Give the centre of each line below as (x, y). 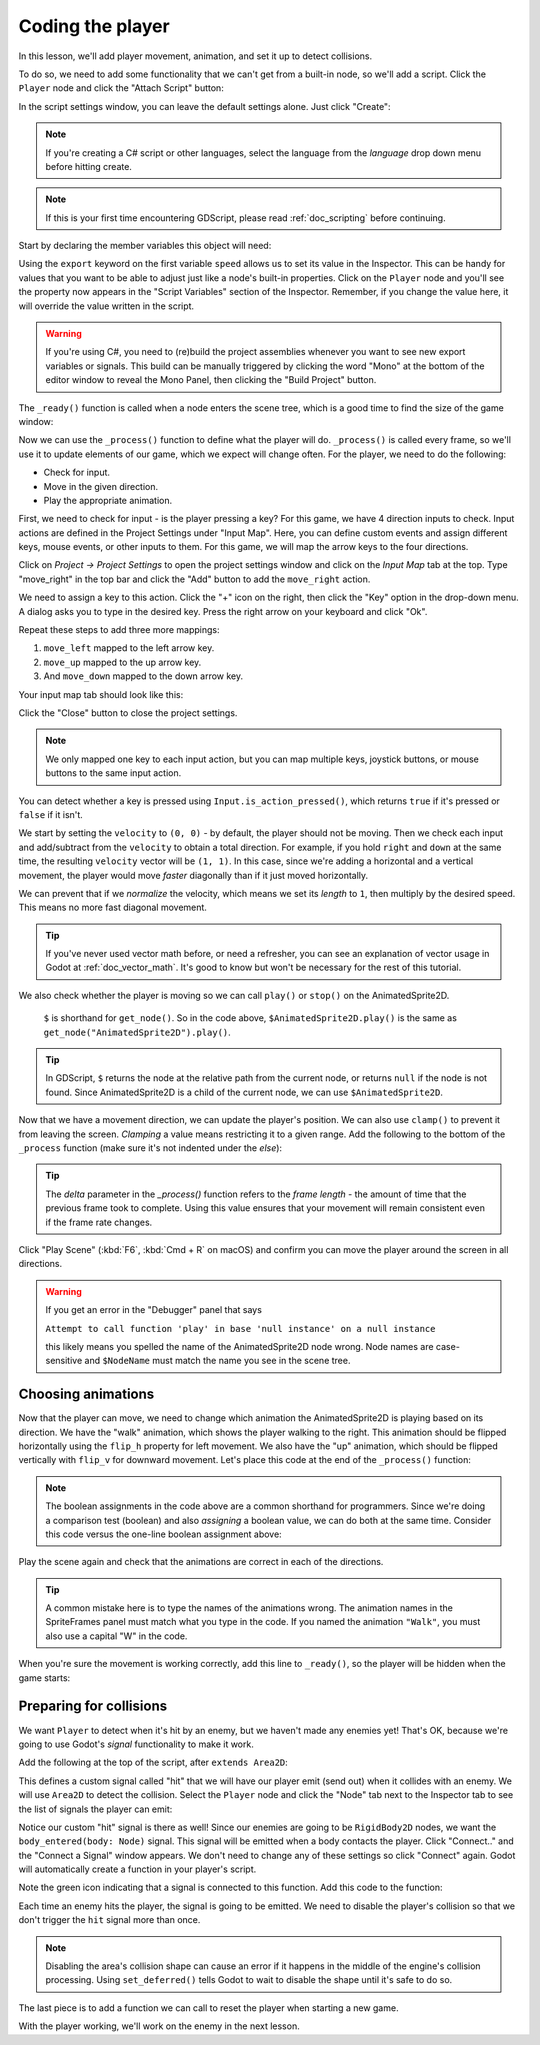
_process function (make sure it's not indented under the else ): (150, 1147)
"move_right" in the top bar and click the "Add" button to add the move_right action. (194, 579)
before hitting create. (88, 166)
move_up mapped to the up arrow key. (122, 662)
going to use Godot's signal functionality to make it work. (136, 1744)
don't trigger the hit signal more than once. (109, 1920)
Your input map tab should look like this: (101, 694)
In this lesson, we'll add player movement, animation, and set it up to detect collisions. (195, 56)
